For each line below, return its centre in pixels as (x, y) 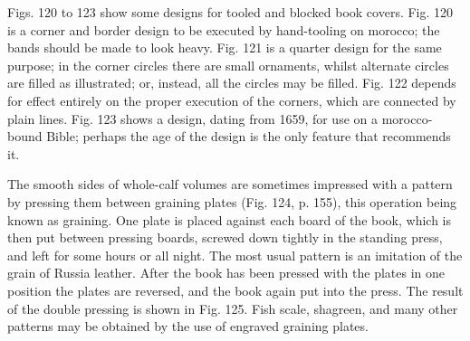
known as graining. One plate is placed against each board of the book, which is (230, 219)
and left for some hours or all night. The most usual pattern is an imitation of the (235, 255)
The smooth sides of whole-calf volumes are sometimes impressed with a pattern (230, 184)
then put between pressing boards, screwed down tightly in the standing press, (225, 237)
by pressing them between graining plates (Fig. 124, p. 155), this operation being (232, 201)
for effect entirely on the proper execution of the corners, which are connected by (232, 100)
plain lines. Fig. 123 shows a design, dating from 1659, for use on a (192, 118)
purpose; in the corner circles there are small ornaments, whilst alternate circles (228, 65)
